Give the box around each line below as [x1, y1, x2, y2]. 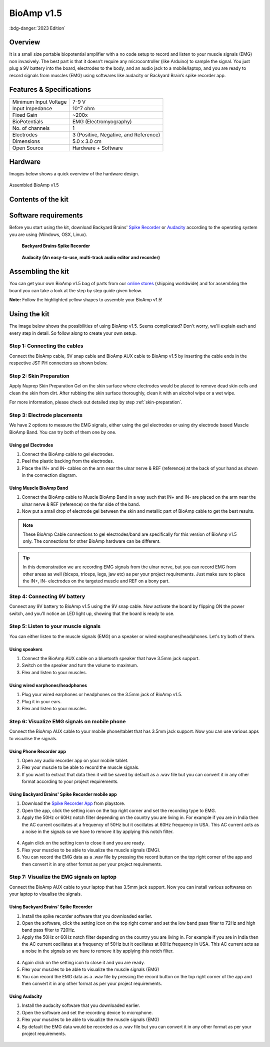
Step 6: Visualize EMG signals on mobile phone [9, 718, 126, 725]
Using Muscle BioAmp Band [9, 485, 68, 491]
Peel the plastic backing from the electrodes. [21, 458, 114, 464]
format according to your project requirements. [21, 778, 118, 784]
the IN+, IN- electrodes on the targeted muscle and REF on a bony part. [22, 578, 170, 584]
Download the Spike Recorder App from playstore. [21, 800, 125, 806]
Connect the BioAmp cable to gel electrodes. [21, 451, 114, 457]
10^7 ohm [72, 105, 95, 112]
